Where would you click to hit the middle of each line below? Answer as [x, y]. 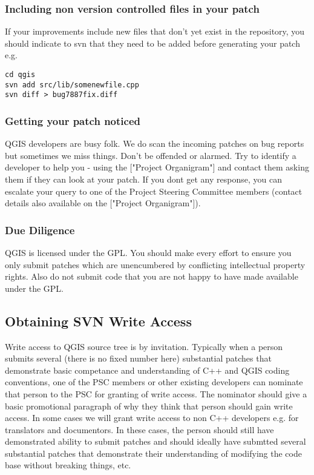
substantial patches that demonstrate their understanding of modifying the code [153, 453]
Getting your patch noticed [73, 120]
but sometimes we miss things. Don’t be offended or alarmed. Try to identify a [151, 155]
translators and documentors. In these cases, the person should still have [139, 429]
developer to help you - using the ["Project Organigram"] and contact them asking [157, 167]
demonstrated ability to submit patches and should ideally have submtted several [155, 441]
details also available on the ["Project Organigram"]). [103, 203]
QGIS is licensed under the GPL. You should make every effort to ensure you [148, 252]
